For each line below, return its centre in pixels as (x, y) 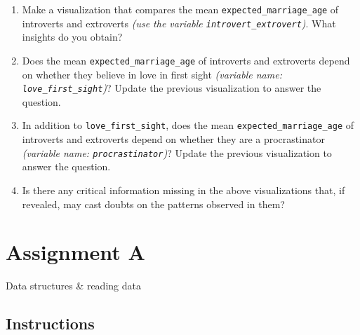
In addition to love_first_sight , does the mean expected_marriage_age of (188, 125)
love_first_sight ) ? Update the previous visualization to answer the (172, 88)
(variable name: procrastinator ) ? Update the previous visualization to (177, 152)
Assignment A (75, 252)
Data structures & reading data (73, 286)
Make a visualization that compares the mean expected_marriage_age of (180, 9)
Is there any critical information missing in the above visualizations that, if (184, 190)
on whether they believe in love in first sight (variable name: (152, 74)
